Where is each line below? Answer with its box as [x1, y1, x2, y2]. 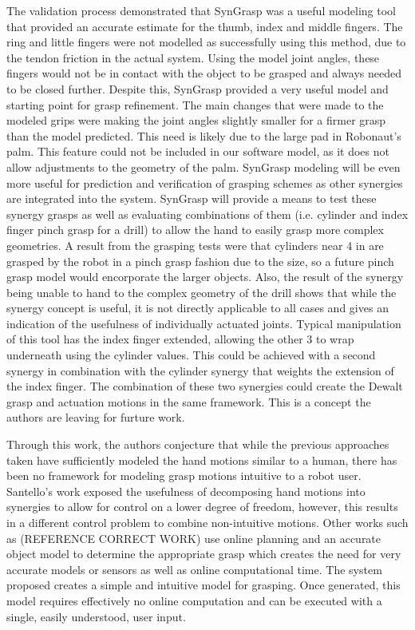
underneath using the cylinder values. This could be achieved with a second [6, 347, 376, 363]
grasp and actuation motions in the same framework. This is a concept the [6, 393, 371, 410]
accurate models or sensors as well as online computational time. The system [6, 561, 382, 577]
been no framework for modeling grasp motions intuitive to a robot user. [6, 467, 362, 484]
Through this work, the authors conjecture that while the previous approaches [6, 436, 389, 453]
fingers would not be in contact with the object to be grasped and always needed [6, 65, 401, 81]
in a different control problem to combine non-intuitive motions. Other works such [6, 514, 409, 530]
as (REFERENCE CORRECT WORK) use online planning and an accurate [6, 529, 381, 546]
